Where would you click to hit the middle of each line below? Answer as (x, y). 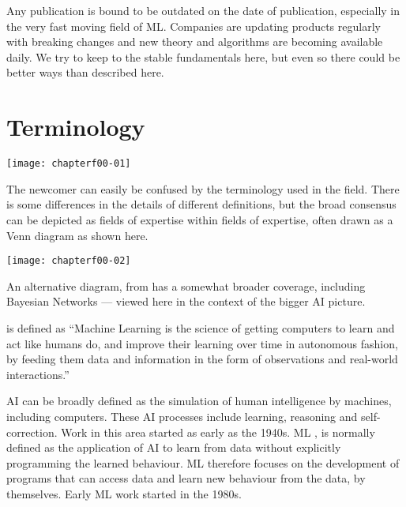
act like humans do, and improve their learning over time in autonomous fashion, (202, 343)
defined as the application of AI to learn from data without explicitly (174, 447)
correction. (32, 432)
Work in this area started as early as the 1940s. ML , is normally (218, 432)
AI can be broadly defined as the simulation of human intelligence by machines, (199, 401)
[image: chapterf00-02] (69, 261)
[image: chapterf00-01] (69, 164)
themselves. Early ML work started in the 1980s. (124, 493)
